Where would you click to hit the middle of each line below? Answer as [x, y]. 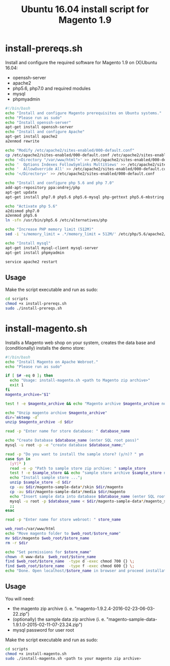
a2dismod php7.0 [22, 211]
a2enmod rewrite [22, 141]
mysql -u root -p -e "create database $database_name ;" [65, 445]
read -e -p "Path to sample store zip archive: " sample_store [78, 468]
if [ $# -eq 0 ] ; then [29, 376]
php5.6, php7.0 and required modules [52, 88]
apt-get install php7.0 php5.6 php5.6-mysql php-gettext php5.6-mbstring [85, 197]
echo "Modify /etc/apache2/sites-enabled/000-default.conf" [70, 150]
